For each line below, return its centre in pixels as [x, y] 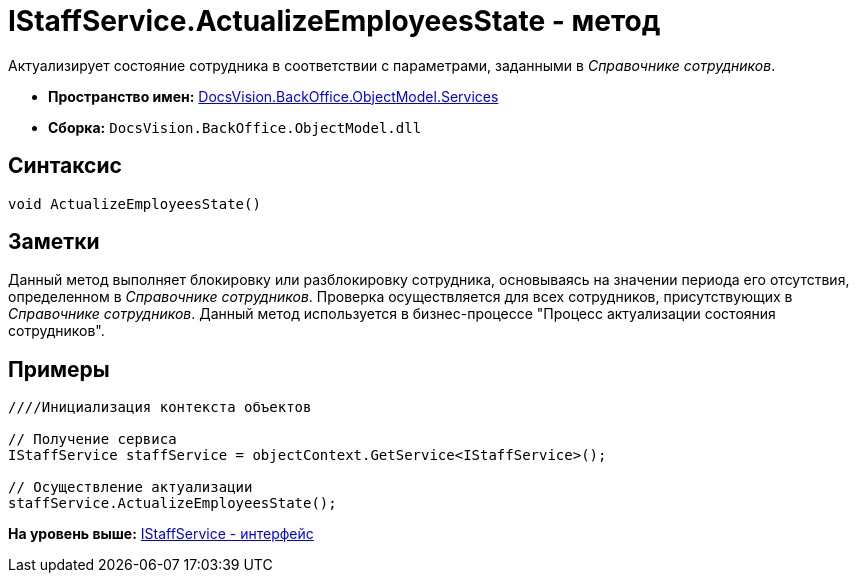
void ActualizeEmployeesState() [134, 203]
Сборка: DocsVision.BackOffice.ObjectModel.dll [235, 127]
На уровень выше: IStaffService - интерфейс [161, 534]
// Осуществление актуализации [130, 487]
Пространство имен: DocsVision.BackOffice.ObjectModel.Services [273, 96]
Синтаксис [65, 166]
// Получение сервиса [92, 439]
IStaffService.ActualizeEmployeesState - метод [334, 21]
